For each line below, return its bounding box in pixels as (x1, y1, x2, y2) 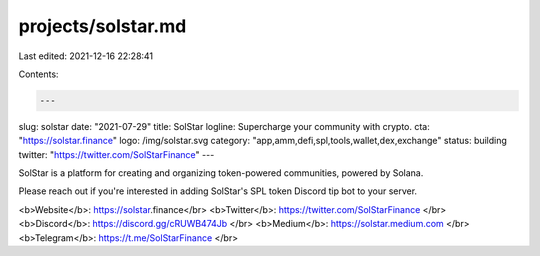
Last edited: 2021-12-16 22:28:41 (18, 50, 154, 62)
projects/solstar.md (18, 15, 187, 37)
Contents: (18, 68, 59, 80)
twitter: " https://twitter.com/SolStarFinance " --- (18, 148, 215, 160)
